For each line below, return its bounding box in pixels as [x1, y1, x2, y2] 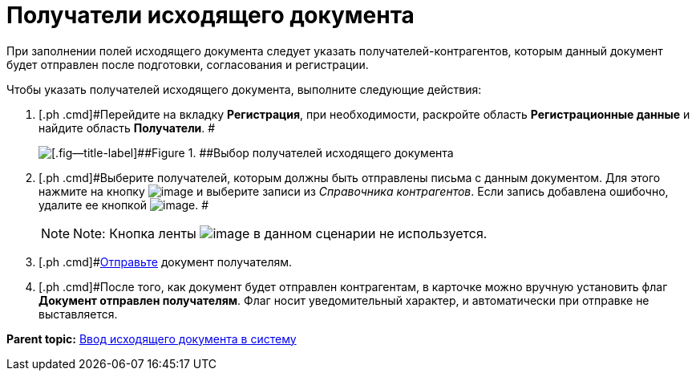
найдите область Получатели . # [38, 120, 216, 135]
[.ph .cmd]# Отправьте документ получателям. [38, 254, 293, 269]
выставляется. [38, 306, 118, 321]
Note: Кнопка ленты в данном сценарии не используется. [73, 225, 488, 241]
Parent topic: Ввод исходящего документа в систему [6, 331, 297, 346]
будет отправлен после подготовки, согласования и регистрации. [6, 57, 369, 71]
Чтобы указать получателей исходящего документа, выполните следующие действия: [6, 82, 482, 96]
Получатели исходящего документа [6, 2, 415, 29]
